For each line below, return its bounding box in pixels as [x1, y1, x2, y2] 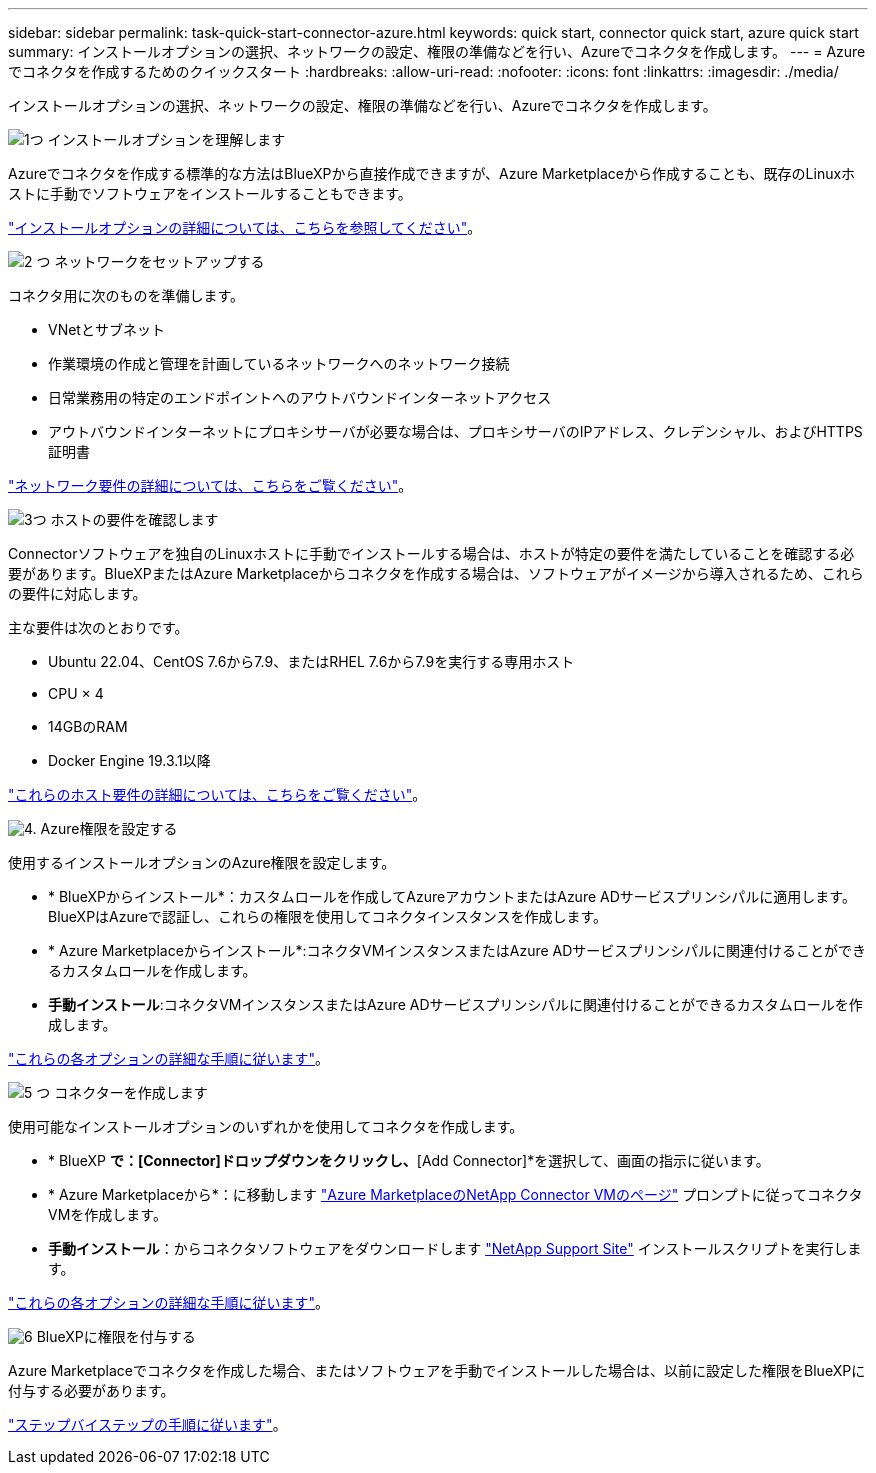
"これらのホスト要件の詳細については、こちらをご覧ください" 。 [8, 786, 427, 803]
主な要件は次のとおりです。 [8, 619, 189, 636]
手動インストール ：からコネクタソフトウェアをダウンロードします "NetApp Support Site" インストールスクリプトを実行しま [48, 1240, 862, 1257]
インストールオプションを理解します [47, 131, 286, 148]
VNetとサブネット [48, 321, 165, 338]
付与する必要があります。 [8, 1382, 175, 1399]
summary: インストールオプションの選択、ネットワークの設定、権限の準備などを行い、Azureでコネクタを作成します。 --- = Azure [8, 43, 866, 60]
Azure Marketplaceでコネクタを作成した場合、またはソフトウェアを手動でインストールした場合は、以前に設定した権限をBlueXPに [8, 1362, 866, 1379]
